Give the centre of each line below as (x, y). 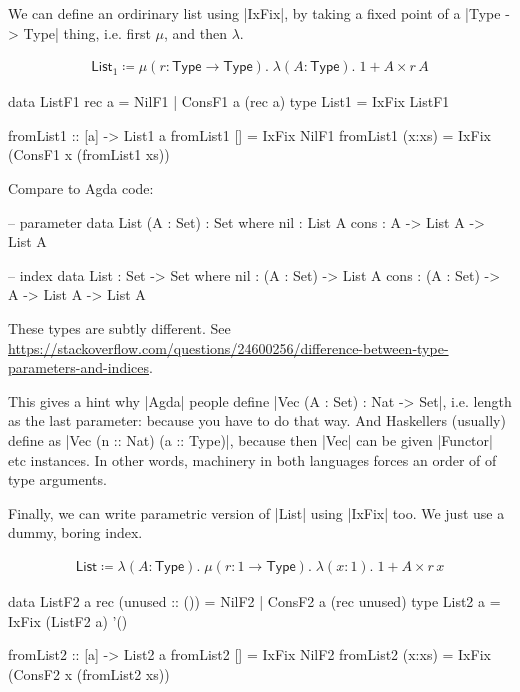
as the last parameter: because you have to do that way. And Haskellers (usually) (257, 420)
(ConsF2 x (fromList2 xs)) (89, 673)
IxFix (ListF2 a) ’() (68, 620)
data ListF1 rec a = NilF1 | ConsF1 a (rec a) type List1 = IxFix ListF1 (229, 101)
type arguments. (57, 479)
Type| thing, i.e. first (87, 32)
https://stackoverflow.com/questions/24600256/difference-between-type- (228, 347)
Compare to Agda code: (81, 188)
